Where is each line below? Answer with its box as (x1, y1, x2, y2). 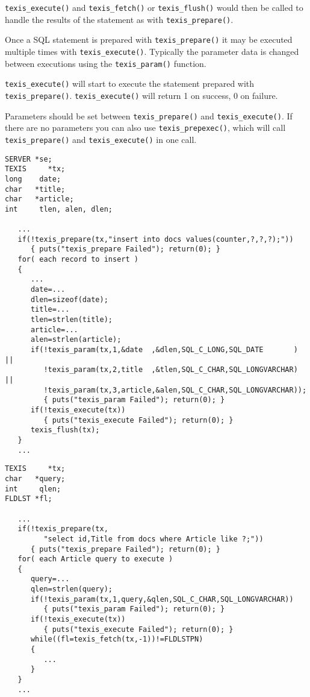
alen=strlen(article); (30, 335, 122, 344)
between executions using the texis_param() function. (5, 57, 206, 69)
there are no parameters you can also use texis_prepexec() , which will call (5, 121, 286, 134)
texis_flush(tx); (30, 426, 100, 435)
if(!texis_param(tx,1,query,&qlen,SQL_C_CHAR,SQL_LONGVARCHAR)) (30, 594, 294, 604)
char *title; (5, 184, 66, 194)
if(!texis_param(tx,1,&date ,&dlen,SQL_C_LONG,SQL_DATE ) (30, 345, 298, 355)
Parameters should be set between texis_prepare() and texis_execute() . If (5, 109, 293, 122)
